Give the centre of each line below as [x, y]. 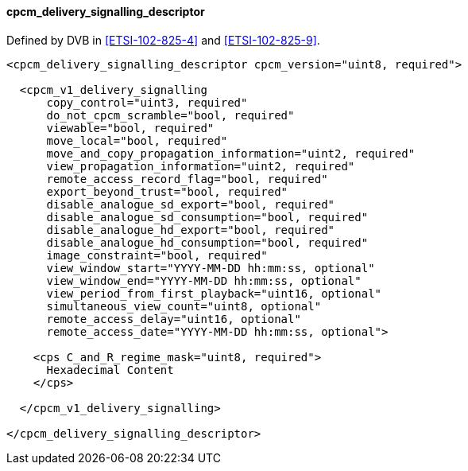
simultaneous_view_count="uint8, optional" [184, 306]
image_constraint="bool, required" [157, 255]
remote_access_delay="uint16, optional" [174, 319]
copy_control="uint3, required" [147, 102]
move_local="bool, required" [137, 140]
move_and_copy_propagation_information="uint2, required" [231, 153]
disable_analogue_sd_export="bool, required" [191, 204]
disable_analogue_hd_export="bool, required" [191, 230]
